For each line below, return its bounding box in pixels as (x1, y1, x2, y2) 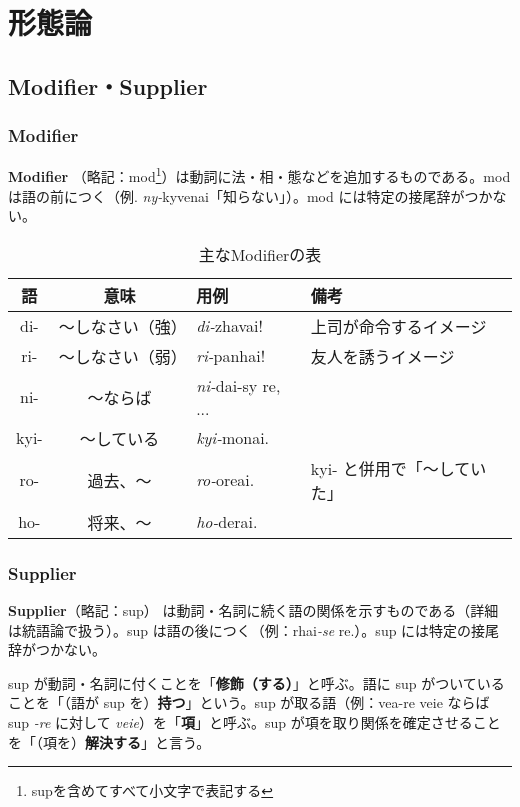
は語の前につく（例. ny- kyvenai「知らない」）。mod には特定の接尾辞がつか (8, 185, 493, 206)
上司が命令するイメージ (310, 314, 487, 338)
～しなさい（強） (58, 314, 187, 338)
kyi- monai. (196, 426, 270, 450)
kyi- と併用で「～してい (310, 456, 487, 480)
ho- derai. (196, 510, 258, 534)
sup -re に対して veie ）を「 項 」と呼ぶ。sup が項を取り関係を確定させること (8, 712, 501, 732)
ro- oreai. (196, 468, 255, 492)
